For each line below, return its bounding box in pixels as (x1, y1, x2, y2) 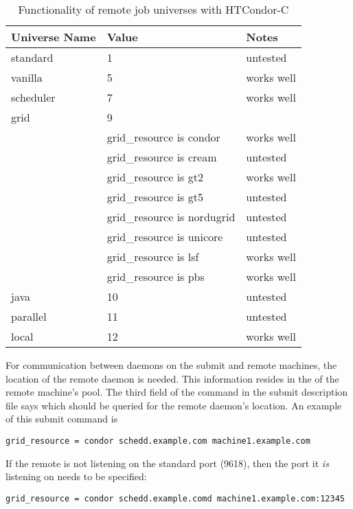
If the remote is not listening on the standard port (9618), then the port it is (5, 455, 329, 470)
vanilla (11, 69, 43, 85)
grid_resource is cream (106, 149, 217, 165)
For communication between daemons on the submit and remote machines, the (5, 358, 337, 372)
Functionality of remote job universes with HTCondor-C (18, 1, 289, 17)
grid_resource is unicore (106, 229, 223, 245)
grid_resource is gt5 (106, 189, 203, 205)
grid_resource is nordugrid (106, 209, 236, 225)
